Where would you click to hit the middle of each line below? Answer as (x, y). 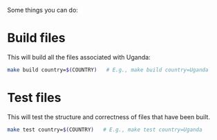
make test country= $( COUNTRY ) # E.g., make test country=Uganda (105, 130)
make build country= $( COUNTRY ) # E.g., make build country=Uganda (108, 70)
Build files (36, 38)
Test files (34, 98)
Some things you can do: (43, 10)
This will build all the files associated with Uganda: (79, 57)
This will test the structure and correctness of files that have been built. (109, 116)
